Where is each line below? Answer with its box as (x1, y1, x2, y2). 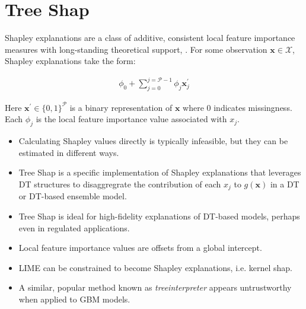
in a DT (270, 177, 299, 190)
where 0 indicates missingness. (183, 101, 292, 113)
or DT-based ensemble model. (18, 190, 127, 202)
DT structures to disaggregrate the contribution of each (18, 177, 221, 190)
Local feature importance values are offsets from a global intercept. (18, 241, 262, 254)
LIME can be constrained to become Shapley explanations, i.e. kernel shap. (18, 261, 292, 273)
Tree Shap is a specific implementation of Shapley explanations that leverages (18, 166, 301, 179)
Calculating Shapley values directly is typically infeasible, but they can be (18, 135, 288, 147)
